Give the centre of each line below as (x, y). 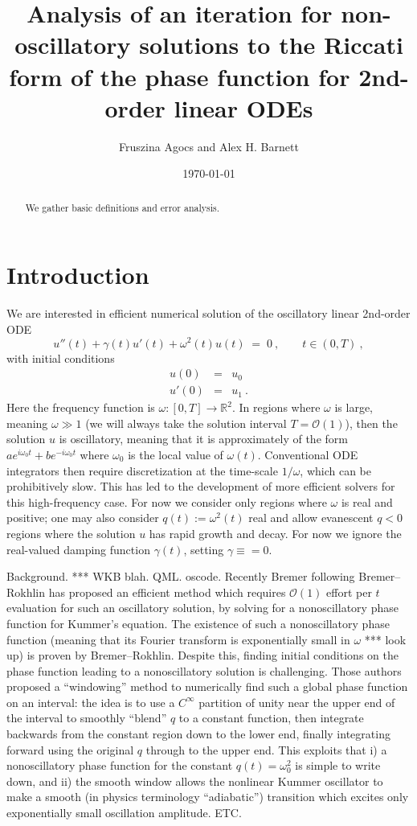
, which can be (336, 470)
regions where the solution (71, 533)
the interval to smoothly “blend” (87, 718)
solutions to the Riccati (271, 45)
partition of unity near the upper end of (297, 702)
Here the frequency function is (81, 407)
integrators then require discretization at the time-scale (142, 470)
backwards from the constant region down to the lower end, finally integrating (198, 734)
